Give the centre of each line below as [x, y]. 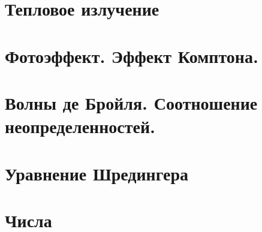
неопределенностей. [80, 126]
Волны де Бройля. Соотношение [131, 102]
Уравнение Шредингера [97, 173]
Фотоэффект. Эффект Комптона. [132, 55]
